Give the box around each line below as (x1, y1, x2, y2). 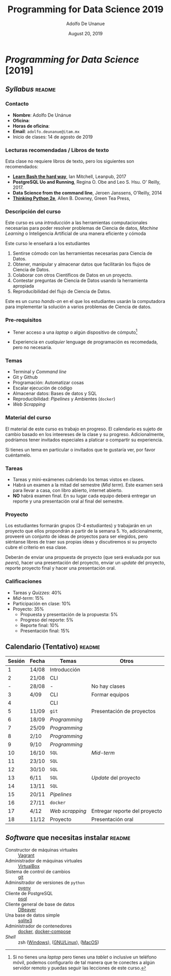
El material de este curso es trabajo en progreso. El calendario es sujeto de (5, 426, 163, 432)
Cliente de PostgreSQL (5, 891, 53, 897)
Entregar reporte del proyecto (91, 808, 162, 815)
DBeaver (18, 907, 37, 913)
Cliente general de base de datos (5, 901, 75, 907)
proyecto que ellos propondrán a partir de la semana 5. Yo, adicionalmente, (5, 528, 163, 534)
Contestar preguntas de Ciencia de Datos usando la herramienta (12, 277, 148, 284)
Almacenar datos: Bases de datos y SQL (12, 391, 97, 397)
